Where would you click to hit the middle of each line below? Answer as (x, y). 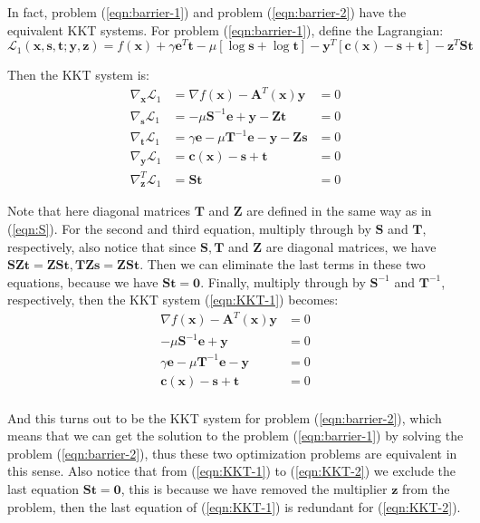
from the (426, 489)
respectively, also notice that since (102, 246)
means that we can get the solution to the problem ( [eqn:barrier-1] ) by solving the (235, 436)
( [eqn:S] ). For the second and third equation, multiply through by (189, 228)
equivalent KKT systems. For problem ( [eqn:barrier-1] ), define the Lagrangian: (226, 29)
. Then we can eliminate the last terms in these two (283, 264)
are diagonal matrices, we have (351, 246)
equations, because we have (83, 281)
